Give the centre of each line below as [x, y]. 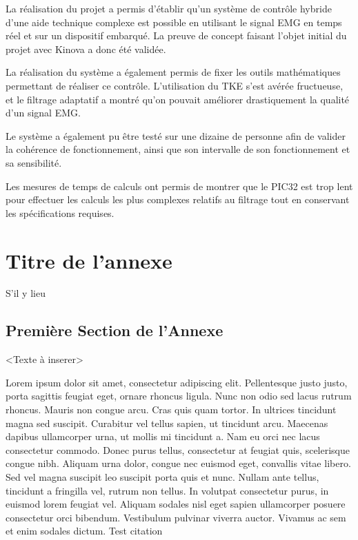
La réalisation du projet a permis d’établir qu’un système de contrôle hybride [169, 8]
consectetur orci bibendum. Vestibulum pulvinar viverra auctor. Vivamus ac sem [176, 517]
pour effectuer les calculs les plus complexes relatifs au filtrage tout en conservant [178, 199]
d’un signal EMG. [43, 113]
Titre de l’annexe [89, 260]
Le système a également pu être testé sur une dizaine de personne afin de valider [176, 135]
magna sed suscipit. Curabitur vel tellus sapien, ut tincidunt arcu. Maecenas [167, 423]
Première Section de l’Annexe [115, 330]
